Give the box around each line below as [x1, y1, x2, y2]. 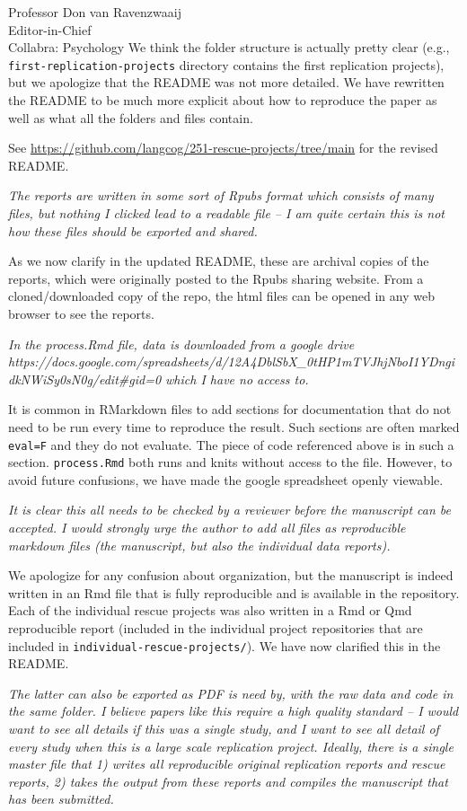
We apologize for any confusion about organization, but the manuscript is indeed [8, 566, 454, 585]
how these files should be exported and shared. [8, 221, 258, 240]
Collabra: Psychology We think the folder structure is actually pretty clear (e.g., [8, 38, 450, 57]
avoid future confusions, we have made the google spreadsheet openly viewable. [8, 470, 444, 489]
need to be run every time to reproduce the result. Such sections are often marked [8, 417, 460, 436]
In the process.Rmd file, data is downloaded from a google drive [8, 334, 355, 353]
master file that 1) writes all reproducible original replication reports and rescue [8, 754, 445, 773]
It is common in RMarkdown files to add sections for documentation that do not [8, 400, 452, 419]
